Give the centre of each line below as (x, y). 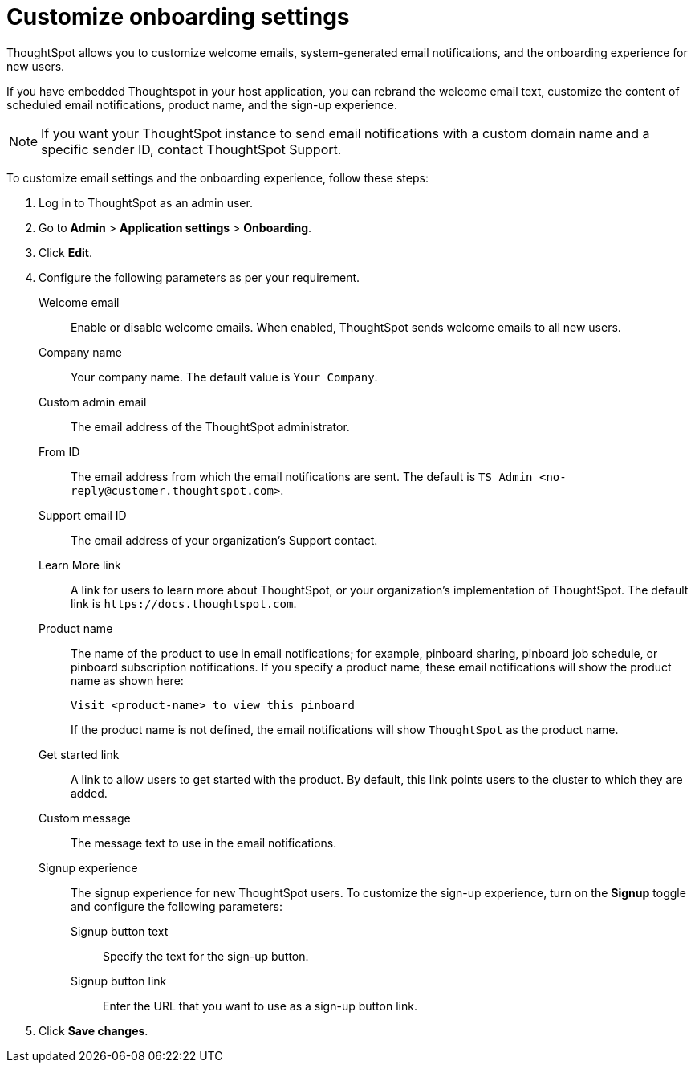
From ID (59, 451)
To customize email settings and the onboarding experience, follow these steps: (217, 177)
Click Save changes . (93, 1030)
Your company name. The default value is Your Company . (224, 377)
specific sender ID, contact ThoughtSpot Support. (191, 149)
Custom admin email (93, 402)
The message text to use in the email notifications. (204, 843)
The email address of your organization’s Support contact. (224, 540)
